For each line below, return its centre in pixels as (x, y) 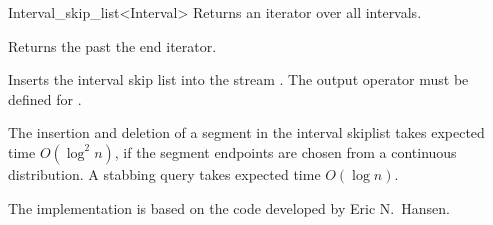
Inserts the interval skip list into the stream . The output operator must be (238, 79)
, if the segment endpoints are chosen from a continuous (285, 151)
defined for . (45, 98)
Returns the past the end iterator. (112, 45)
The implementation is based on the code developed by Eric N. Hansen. (229, 207)
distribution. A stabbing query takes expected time (164, 173)
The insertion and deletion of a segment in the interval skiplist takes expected (246, 132)
